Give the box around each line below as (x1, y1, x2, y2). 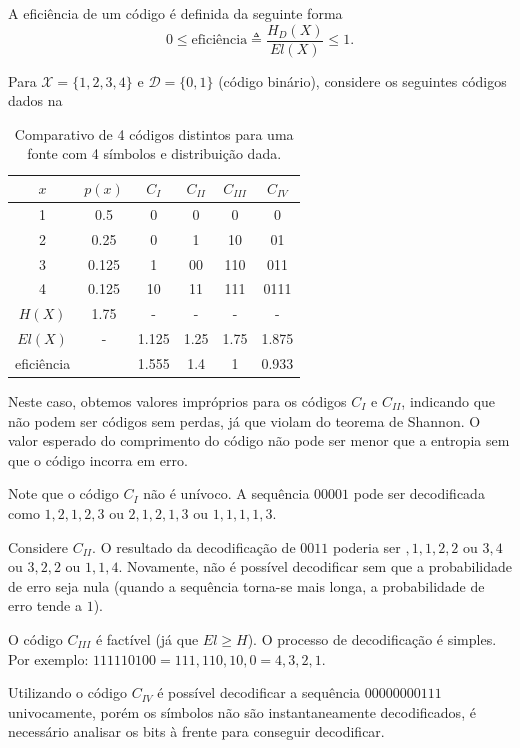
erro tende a (8, 595, 82, 616)
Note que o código (8, 483, 119, 504)
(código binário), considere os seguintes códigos (218, 70, 507, 91)
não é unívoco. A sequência (143, 483, 310, 504)
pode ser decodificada (353, 483, 485, 504)
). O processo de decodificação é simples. (247, 628, 497, 649)
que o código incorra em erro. (8, 449, 188, 470)
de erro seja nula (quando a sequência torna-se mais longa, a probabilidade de (8, 575, 485, 596)
